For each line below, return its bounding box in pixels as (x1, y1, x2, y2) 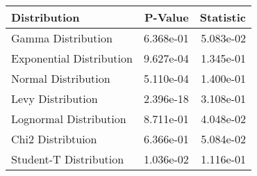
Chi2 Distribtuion (11, 131, 97, 147)
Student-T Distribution (11, 151, 124, 167)
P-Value (144, 9, 189, 25)
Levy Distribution (11, 90, 98, 106)
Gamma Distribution (11, 30, 113, 46)
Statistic (199, 9, 247, 25)
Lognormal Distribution (11, 111, 126, 127)
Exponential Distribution (11, 50, 133, 66)
